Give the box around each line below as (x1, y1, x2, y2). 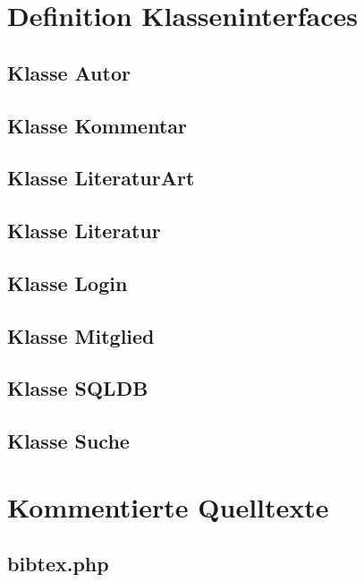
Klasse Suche (7, 427, 130, 455)
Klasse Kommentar (7, 111, 187, 139)
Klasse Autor (7, 58, 131, 86)
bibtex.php (7, 550, 109, 578)
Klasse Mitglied (7, 321, 155, 349)
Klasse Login (7, 269, 128, 296)
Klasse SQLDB (7, 374, 148, 402)
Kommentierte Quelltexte (7, 488, 329, 525)
